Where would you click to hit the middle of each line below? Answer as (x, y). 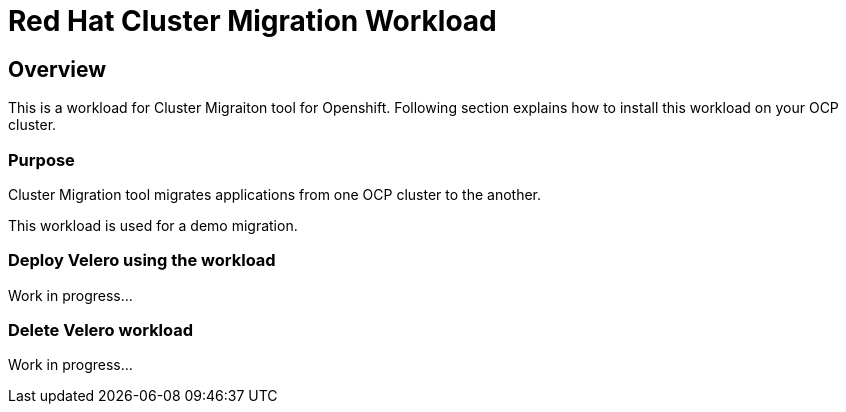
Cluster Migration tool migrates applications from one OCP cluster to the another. (275, 194)
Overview (57, 69)
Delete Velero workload (101, 330)
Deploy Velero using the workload (142, 260)
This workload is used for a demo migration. (153, 225)
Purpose (41, 159)
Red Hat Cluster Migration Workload (252, 21)
